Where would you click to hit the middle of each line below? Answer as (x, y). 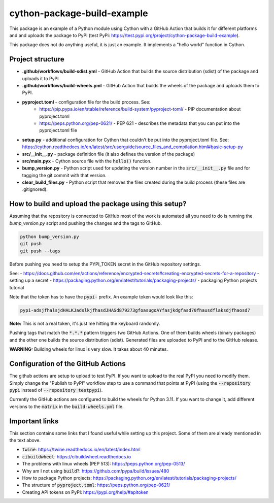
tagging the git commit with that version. (64, 175)
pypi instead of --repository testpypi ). (56, 390)
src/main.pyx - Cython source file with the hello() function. (87, 161)
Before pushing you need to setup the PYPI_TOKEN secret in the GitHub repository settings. (105, 264)
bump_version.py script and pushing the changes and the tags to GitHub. (86, 223)
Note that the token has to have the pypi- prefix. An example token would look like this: (101, 297)
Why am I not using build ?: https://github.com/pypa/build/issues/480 (96, 471)
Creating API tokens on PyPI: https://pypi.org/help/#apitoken (85, 492)
